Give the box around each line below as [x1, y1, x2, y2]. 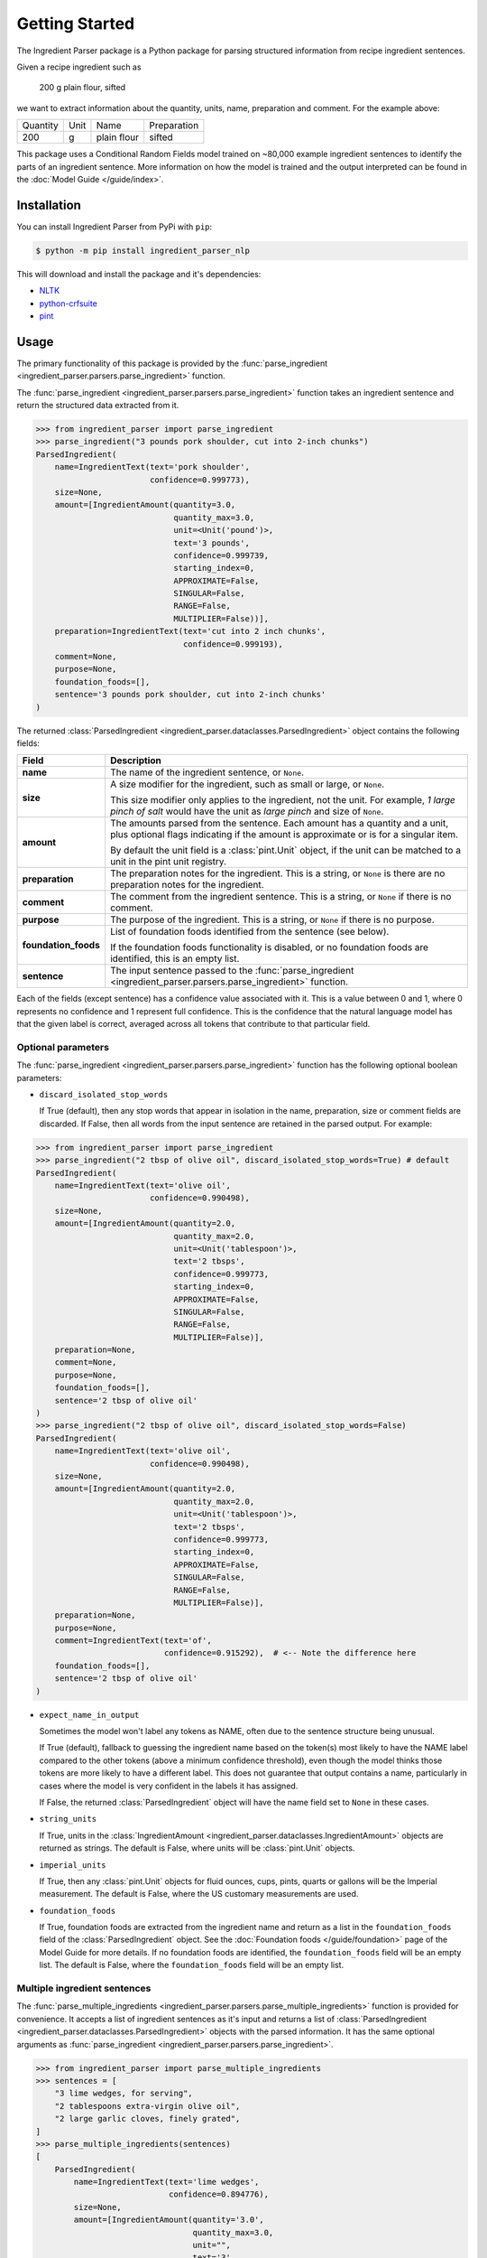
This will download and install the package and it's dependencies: [16, 268, 262, 279]
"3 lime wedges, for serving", [54, 2088, 193, 2099]
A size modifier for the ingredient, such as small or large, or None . [109, 778, 385, 790]
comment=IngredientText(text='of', [54, 1636, 212, 1646]
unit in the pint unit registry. [109, 855, 227, 868]
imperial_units [39, 1860, 107, 1870]
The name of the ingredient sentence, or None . [109, 766, 305, 779]
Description [109, 754, 162, 767]
